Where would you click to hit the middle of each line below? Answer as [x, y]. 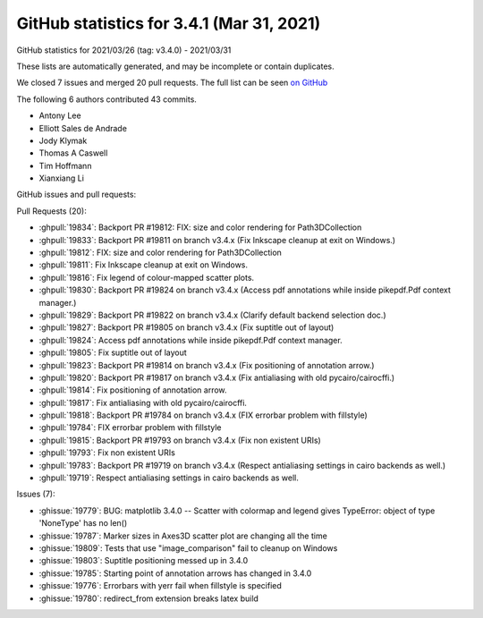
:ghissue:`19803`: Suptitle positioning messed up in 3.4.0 [144, 561]
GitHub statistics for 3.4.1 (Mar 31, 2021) [169, 23]
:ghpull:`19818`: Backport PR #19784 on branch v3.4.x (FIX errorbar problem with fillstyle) [203, 415]
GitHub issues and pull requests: [76, 195]
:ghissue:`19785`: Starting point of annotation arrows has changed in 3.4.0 [175, 573]
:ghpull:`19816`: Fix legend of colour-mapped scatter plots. [147, 277]
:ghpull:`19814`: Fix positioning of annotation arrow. [133, 390]
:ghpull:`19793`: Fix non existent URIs [107, 453]
